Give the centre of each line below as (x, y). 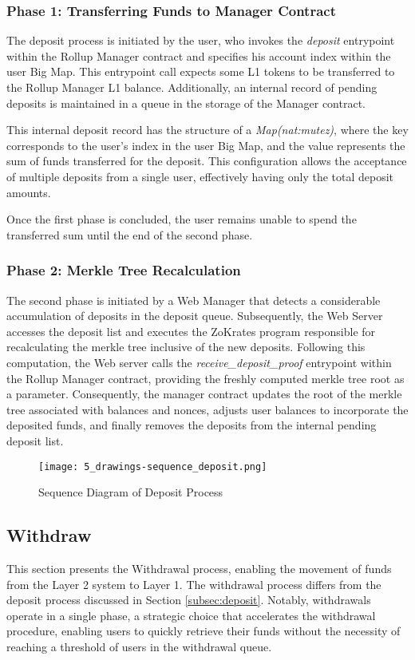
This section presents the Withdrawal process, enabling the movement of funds (199, 568)
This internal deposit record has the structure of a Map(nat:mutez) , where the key (207, 130)
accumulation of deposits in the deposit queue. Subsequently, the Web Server (195, 316)
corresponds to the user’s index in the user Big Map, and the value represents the (206, 145)
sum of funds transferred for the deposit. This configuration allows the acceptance (207, 161)
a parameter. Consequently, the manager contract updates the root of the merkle (204, 394)
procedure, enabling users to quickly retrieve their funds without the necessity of (204, 631)
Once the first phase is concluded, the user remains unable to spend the (182, 219)
